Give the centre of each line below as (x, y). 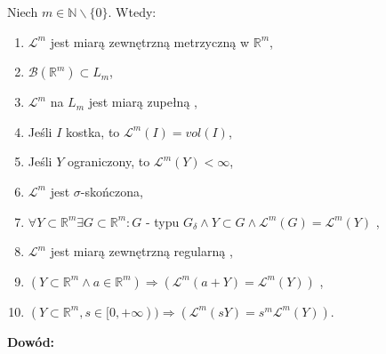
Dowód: (31, 341)
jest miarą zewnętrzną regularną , (141, 251)
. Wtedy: (132, 12)
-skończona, (112, 191)
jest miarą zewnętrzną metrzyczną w (149, 41)
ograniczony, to (109, 161)
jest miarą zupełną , (143, 102)
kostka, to (93, 131)
